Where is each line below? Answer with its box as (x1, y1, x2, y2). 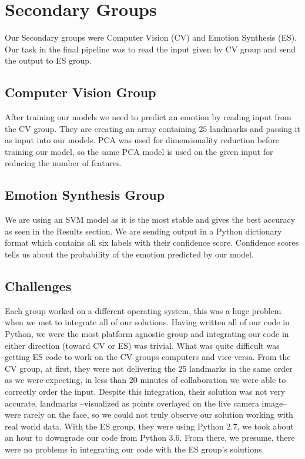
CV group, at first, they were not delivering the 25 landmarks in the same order (5, 362, 293, 374)
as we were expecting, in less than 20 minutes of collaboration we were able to (5, 374, 286, 386)
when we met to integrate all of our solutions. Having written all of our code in (5, 316, 290, 328)
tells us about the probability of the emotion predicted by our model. (5, 248, 254, 260)
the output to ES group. (5, 54, 92, 67)
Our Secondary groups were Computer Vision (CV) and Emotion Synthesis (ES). (5, 31, 297, 44)
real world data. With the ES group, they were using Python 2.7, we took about (5, 420, 294, 432)
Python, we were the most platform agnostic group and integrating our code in (5, 328, 289, 340)
